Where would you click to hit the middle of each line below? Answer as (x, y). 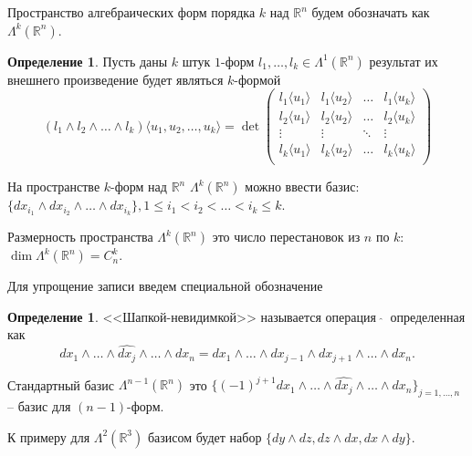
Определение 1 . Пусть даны (88, 61)
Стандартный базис (61, 384)
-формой (257, 79)
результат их (404, 61)
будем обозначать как (371, 12)
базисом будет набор (205, 436)
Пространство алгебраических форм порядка (131, 12)
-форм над (139, 187)
